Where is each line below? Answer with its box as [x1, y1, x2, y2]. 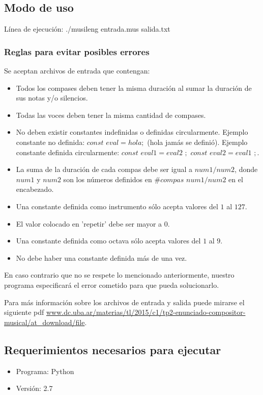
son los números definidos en [63, 174, 152, 184]
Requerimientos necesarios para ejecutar [4, 341, 221, 357]
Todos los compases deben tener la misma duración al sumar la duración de [16, 82, 252, 93]
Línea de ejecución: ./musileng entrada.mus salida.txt [4, 23, 170, 34]
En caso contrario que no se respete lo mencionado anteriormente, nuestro [4, 269, 235, 280]
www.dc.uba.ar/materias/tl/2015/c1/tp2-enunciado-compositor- [46, 307, 246, 317]
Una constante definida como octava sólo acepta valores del [16, 235, 201, 246]
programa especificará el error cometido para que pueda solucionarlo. [4, 279, 219, 290]
